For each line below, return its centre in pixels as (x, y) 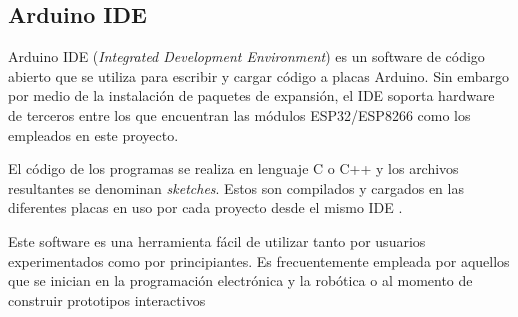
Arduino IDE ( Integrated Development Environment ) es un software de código (246, 56)
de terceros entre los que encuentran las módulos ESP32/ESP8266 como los (239, 114)
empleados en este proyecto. (93, 134)
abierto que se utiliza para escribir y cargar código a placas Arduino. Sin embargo (259, 75)
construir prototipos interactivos (107, 299)
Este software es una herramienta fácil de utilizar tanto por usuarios (217, 240)
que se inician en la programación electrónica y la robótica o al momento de (240, 280)
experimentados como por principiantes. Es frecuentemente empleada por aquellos (259, 260)
